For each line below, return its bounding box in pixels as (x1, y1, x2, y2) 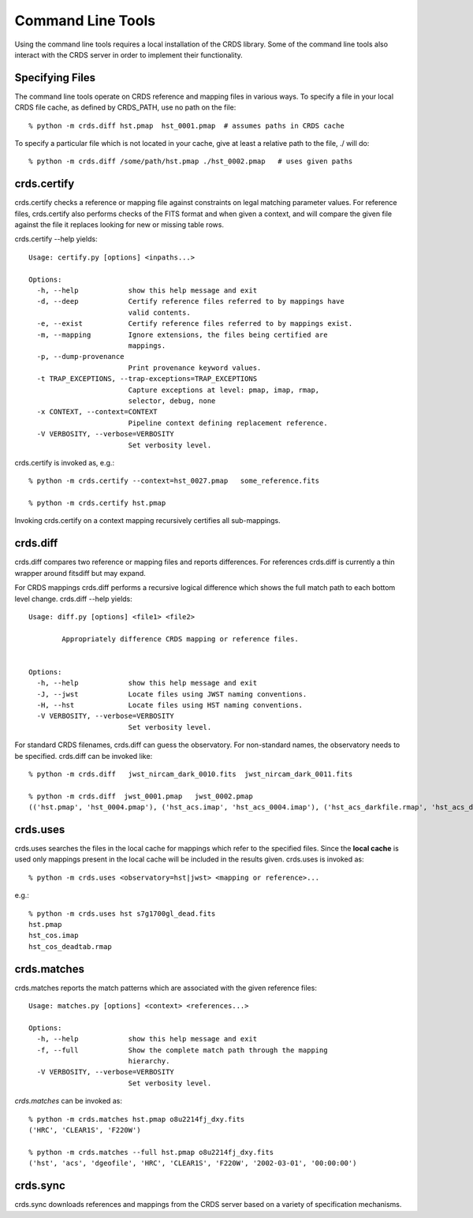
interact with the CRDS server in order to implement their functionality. (14, 50, 244, 59)
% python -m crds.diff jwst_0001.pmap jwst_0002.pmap (28, 791, 254, 801)
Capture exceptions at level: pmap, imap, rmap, (128, 385, 320, 394)
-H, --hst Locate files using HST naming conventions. (36, 701, 304, 710)
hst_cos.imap (28, 931, 79, 940)
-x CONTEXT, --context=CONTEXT (36, 407, 158, 417)
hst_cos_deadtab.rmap (28, 942, 112, 951)
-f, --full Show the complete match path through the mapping (36, 1045, 328, 1055)
